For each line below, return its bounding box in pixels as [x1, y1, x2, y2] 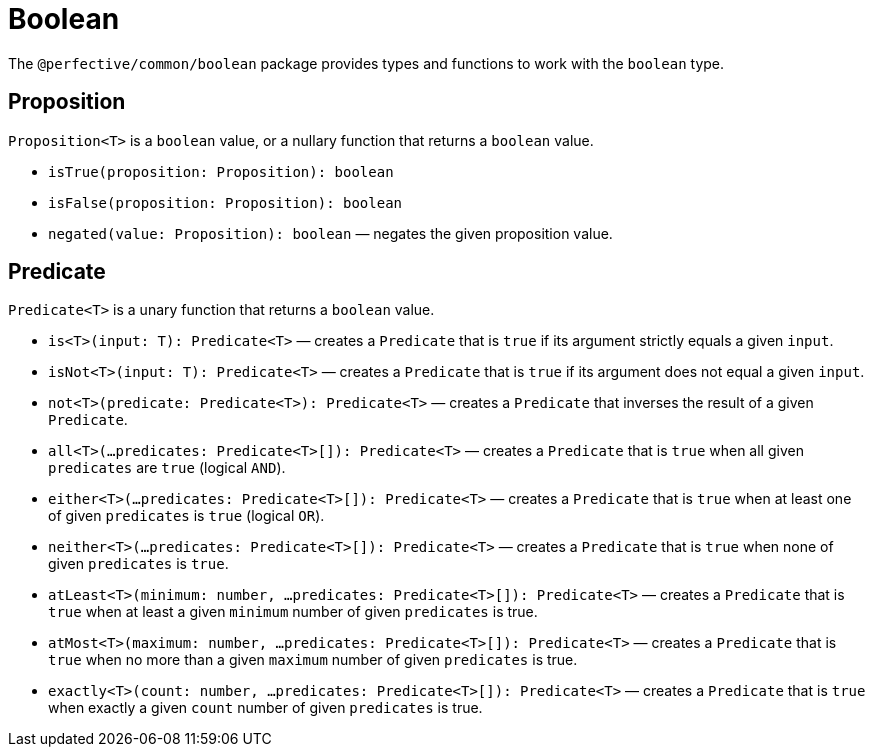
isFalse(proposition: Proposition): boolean [48, 194, 403, 211]
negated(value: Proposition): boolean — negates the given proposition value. [48, 224, 613, 242]
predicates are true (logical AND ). [48, 459, 286, 477]
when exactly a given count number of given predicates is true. [48, 699, 483, 717]
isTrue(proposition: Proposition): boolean [48, 163, 394, 180]
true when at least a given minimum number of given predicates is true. [48, 603, 538, 621]
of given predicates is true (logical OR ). [48, 507, 325, 525]
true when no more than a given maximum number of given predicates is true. [48, 651, 578, 669]
